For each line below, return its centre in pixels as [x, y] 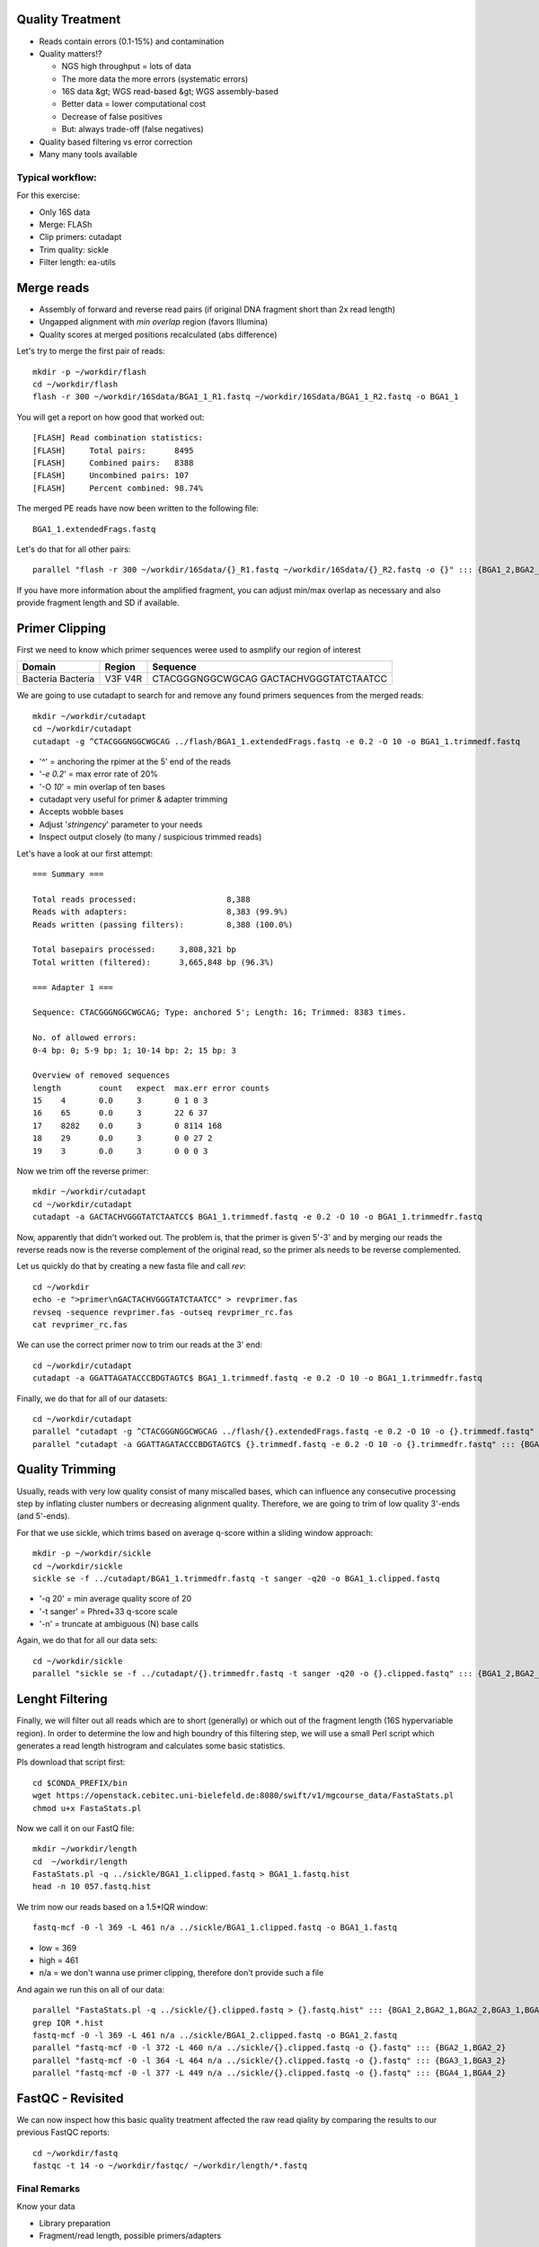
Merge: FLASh [66, 224]
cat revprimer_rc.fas [80, 1324]
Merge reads [53, 288]
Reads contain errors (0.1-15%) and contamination [132, 41]
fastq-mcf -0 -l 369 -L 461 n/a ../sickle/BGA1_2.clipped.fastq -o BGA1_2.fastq [215, 2035]
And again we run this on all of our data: [91, 1989]
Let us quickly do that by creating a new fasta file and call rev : [131, 1266]
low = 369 [58, 1948]
